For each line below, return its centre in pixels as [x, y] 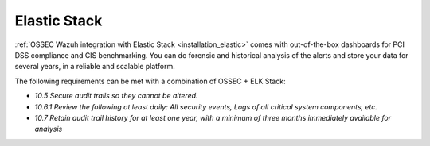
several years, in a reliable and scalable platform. [95, 67]
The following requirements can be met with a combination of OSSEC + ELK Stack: [150, 81]
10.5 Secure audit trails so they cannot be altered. [116, 96]
